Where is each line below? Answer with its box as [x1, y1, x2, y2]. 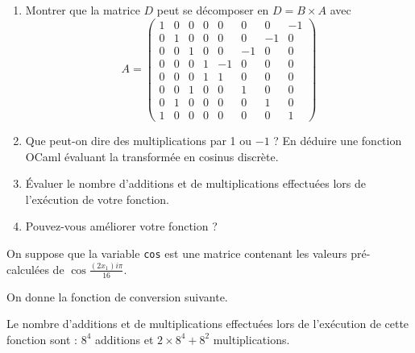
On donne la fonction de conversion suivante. [6, 288, 228, 305]
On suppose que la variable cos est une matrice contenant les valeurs [6, 244, 347, 261]
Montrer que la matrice [25, 2, 140, 18]
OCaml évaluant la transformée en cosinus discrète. [25, 147, 279, 164]
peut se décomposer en [156, 2, 269, 18]
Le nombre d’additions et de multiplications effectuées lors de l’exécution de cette [6, 315, 409, 332]
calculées [6, 260, 49, 277]
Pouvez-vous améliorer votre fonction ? [25, 218, 218, 235]
